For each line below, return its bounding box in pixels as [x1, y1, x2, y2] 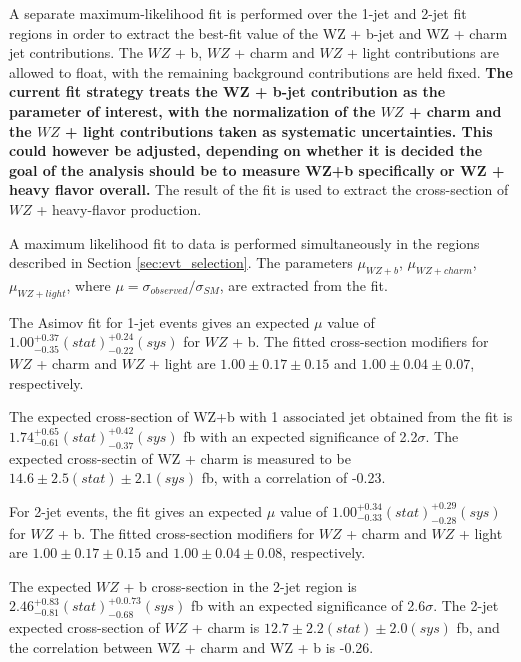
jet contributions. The [9, 42, 143, 63]
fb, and [456, 617, 500, 638]
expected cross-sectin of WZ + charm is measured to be [9, 447, 351, 468]
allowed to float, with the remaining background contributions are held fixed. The [9, 61, 513, 82]
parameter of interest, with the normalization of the [9, 100, 376, 121]
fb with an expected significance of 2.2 [183, 425, 418, 446]
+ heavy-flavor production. [36, 198, 202, 219]
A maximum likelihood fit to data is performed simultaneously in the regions [9, 232, 480, 253]
